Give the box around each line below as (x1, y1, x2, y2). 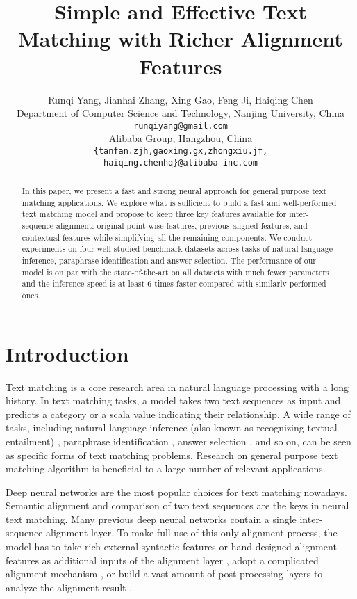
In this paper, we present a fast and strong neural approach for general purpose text (22, 185, 327, 197)
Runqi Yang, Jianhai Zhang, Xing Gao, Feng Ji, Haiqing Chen (48, 92, 313, 106)
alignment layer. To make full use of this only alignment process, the (46, 525, 338, 540)
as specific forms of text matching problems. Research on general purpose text (6, 447, 338, 462)
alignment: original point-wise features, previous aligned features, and (56, 220, 308, 232)
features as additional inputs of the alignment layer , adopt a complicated (6, 552, 319, 567)
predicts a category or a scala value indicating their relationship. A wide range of (6, 406, 351, 421)
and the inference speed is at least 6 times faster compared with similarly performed (22, 278, 326, 289)
